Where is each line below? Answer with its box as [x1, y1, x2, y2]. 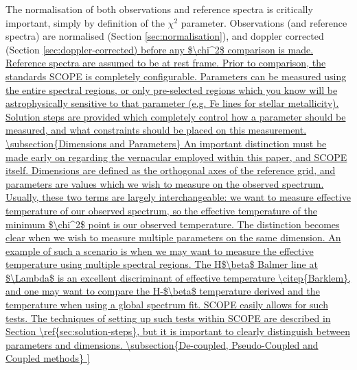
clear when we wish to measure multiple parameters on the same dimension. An [5, 230, 341, 245]
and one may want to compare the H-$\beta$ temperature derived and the [5, 284, 320, 298]
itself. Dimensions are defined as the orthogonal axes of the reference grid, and [5, 163, 336, 177]
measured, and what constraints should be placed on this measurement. [5, 123, 307, 137]
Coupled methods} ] [5, 351, 90, 365]
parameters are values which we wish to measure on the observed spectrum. [5, 176, 324, 190]
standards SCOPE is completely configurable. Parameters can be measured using [5, 69, 347, 83]
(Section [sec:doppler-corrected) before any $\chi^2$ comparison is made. [5, 42, 314, 56]
